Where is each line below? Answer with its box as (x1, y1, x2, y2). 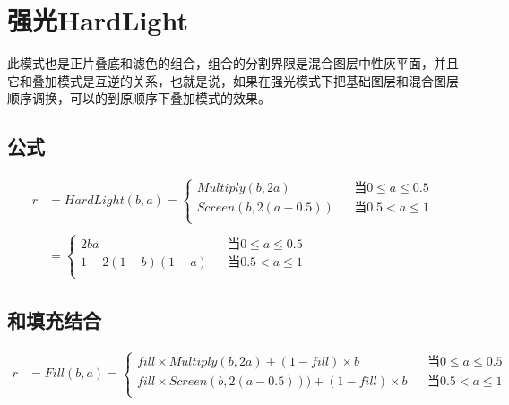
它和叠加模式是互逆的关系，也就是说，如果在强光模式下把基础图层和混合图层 (7, 71, 459, 90)
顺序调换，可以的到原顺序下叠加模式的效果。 (7, 89, 271, 108)
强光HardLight (7, 2, 188, 39)
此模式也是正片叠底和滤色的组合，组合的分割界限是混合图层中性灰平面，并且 (7, 54, 459, 73)
